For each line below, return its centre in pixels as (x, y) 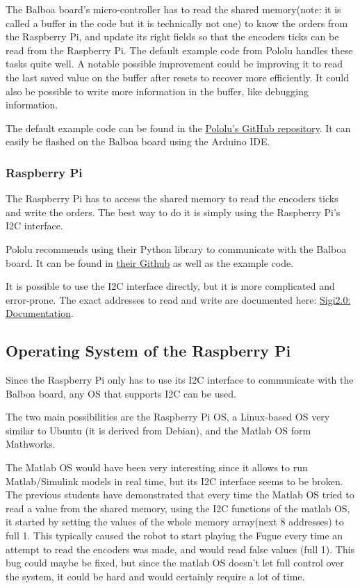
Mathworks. (31, 444)
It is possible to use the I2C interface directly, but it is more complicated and (170, 286)
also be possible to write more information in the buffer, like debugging (157, 91)
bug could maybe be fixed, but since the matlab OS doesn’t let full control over (175, 563)
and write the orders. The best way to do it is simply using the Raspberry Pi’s (173, 212)
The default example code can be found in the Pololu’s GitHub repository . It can (178, 128)
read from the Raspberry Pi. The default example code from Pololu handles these (179, 50)
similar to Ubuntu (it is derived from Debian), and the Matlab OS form (158, 430)
